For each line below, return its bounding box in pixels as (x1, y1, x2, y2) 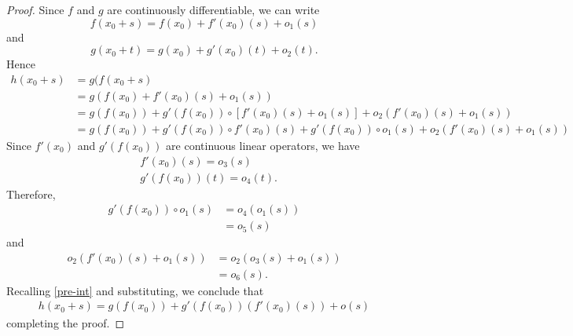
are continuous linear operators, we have (166, 137, 360, 153)
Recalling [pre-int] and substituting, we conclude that (6, 282, 264, 298)
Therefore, (6, 185, 56, 202)
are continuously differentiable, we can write (107, 2, 320, 17)
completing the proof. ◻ (6, 314, 125, 331)
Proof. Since (6, 2, 64, 17)
